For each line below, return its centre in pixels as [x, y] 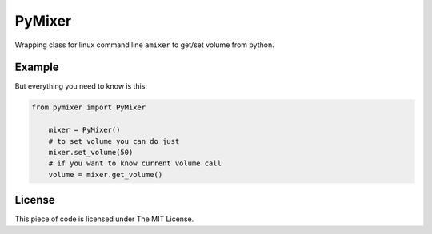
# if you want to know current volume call [135, 163]
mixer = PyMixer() [84, 130]
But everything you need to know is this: [81, 86]
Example [37, 67]
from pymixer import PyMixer [89, 107]
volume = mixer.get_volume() [106, 175]
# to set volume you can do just [114, 141]
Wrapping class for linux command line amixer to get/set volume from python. [145, 45]
